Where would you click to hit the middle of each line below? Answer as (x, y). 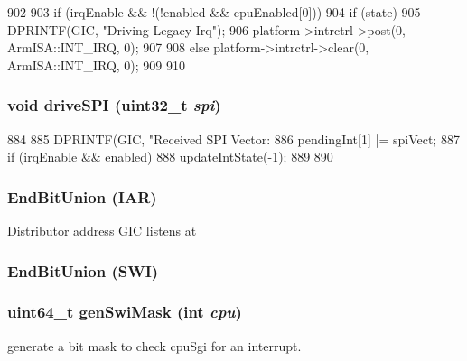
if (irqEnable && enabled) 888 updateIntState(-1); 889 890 (170, 157)
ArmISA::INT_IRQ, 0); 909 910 (97, 65)
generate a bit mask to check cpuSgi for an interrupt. (154, 345)
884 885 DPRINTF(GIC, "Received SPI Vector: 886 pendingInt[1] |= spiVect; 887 (233, 139)
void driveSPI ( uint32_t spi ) (114, 105)
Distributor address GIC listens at (102, 230)
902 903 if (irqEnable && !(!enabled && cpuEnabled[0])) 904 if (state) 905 (214, 12)
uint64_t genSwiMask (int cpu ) (125, 312)
